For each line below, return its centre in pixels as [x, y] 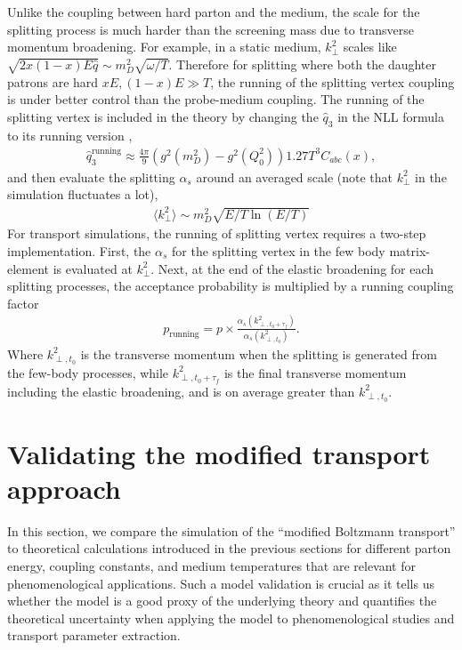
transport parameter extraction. [94, 635]
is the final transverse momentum [315, 372]
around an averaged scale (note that [295, 177]
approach [64, 488]
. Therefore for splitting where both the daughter [302, 64]
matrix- [409, 250]
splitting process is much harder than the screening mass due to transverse [211, 29]
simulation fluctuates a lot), [83, 194]
